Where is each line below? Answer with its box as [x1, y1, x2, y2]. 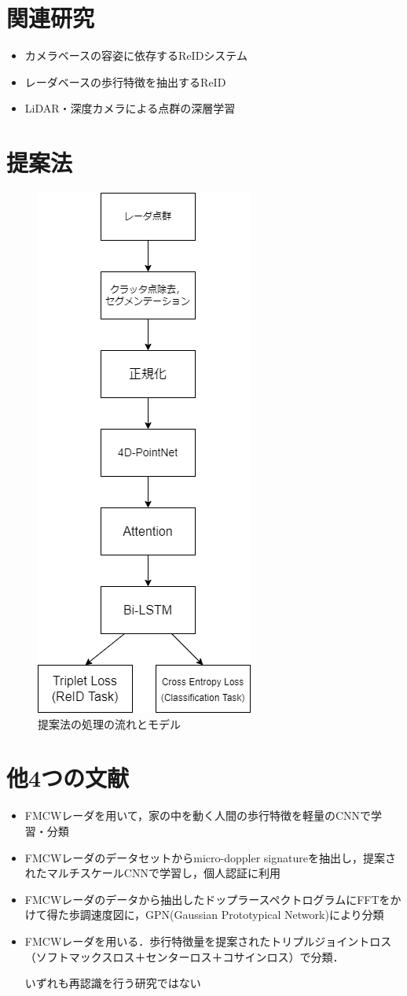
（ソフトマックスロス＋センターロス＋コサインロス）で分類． [24, 948, 344, 965]
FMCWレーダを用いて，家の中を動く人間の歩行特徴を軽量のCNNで [24, 807, 371, 824]
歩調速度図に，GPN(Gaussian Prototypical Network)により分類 [68, 906, 384, 923]
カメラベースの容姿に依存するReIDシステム [24, 47, 247, 64]
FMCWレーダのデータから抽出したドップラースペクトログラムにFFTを [24, 891, 390, 907]
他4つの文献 [6, 762, 130, 794]
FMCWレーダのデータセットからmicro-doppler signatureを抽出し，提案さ [24, 849, 396, 865]
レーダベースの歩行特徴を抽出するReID [24, 73, 226, 90]
